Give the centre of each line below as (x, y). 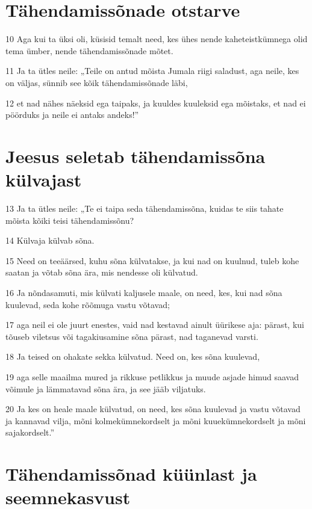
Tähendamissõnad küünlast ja (131, 474)
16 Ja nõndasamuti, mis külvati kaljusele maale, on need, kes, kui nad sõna (144, 292)
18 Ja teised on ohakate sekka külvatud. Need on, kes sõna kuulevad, (133, 356)
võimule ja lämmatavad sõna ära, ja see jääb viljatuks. (106, 388)
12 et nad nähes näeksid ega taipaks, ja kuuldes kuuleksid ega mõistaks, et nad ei (156, 103)
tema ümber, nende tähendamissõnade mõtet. (89, 50)
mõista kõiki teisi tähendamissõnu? (70, 220)
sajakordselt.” (30, 432)
